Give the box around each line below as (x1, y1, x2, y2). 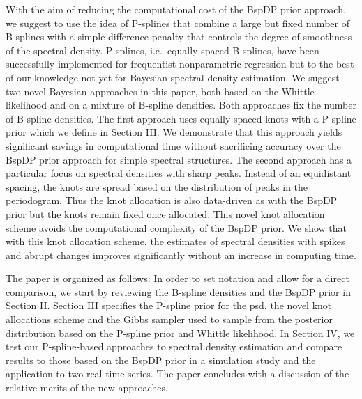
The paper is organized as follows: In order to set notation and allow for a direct (6, 271, 349, 285)
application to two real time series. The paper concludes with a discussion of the (6, 366, 349, 381)
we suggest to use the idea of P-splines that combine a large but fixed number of (6, 15, 349, 30)
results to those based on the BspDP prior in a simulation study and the (6, 352, 316, 367)
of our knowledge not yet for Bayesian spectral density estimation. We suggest (6, 70, 340, 84)
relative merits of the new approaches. (6, 380, 168, 395)
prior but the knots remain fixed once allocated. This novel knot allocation (6, 206, 325, 221)
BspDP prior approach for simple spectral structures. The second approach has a (6, 152, 352, 166)
